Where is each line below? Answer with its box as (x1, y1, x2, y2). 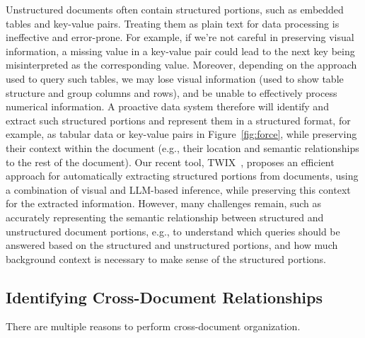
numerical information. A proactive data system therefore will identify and (6, 99, 329, 114)
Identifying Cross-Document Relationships (6, 286, 323, 308)
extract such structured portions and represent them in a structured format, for (6, 112, 351, 127)
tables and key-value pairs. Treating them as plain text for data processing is (6, 16, 340, 30)
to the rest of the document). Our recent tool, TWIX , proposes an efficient (6, 154, 335, 169)
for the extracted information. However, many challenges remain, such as (6, 196, 322, 211)
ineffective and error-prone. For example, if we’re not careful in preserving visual (6, 30, 354, 45)
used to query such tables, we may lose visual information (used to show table (6, 71, 344, 86)
